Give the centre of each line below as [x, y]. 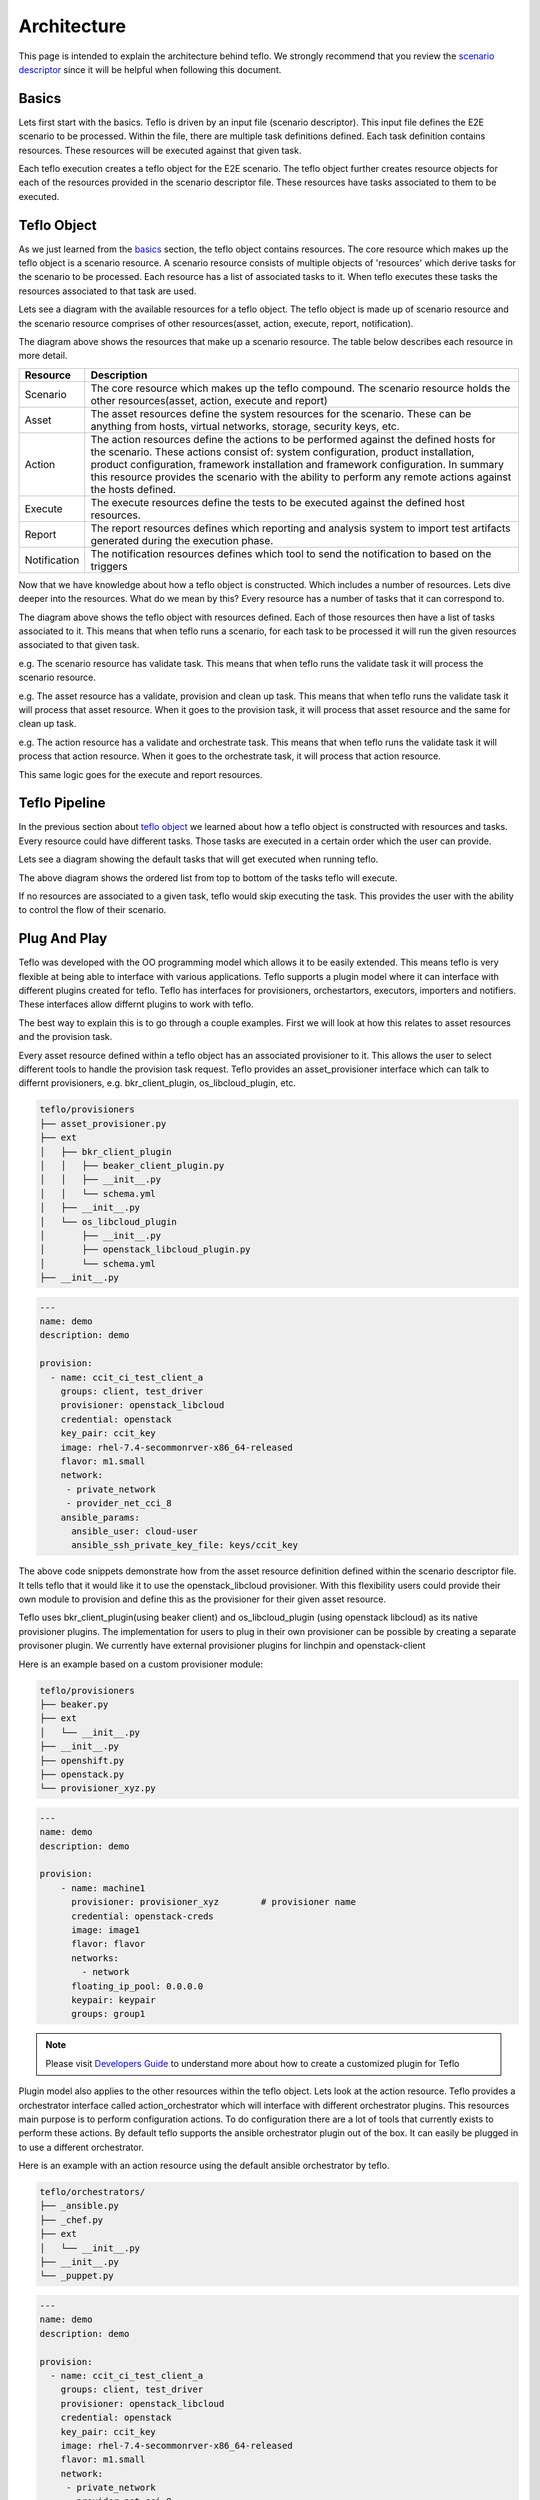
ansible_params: [100, 1517]
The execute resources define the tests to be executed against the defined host [277, 502]
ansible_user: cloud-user [135, 1531]
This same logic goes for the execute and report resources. [141, 774]
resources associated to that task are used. [107, 291]
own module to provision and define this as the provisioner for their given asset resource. [202, 1599]
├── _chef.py [71, 2219]
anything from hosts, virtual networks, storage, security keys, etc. [245, 426]
